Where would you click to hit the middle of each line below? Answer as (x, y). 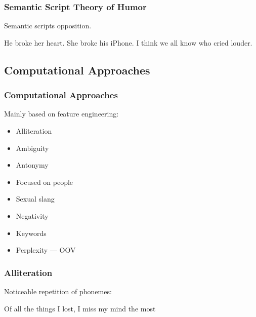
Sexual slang (35, 199)
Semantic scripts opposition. (48, 26)
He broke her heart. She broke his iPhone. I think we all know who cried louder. (128, 42)
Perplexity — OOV (46, 250)
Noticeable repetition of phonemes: (58, 291)
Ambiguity (32, 148)
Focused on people (45, 182)
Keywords (31, 233)
